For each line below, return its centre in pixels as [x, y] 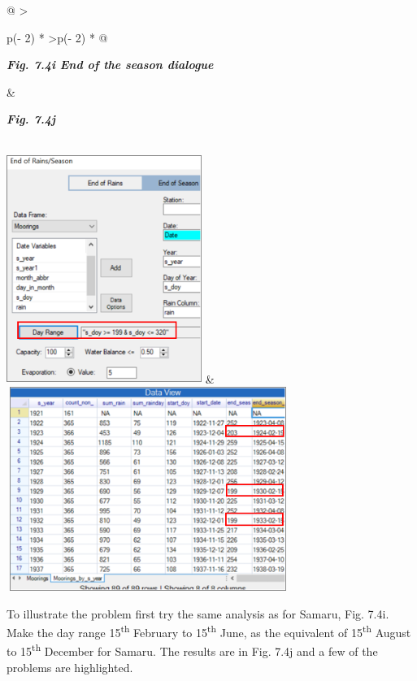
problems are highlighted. [70, 667]
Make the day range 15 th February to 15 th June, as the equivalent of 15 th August [209, 631]
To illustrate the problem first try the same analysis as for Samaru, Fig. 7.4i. [198, 613]
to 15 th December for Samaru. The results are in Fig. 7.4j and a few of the [192, 650]
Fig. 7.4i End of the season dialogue [110, 65]
